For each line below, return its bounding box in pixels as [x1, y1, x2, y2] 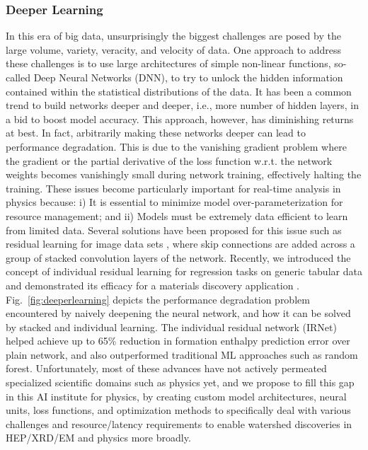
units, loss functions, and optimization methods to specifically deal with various [6, 403, 351, 417]
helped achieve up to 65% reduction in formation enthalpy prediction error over [6, 333, 350, 348]
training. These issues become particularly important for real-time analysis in [6, 180, 341, 195]
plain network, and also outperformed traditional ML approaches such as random [6, 347, 358, 362]
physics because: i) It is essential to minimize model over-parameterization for [6, 195, 343, 209]
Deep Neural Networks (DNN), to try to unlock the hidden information [33, 70, 343, 84]
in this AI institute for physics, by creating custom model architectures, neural [6, 388, 347, 403]
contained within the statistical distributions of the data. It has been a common [6, 83, 352, 98]
